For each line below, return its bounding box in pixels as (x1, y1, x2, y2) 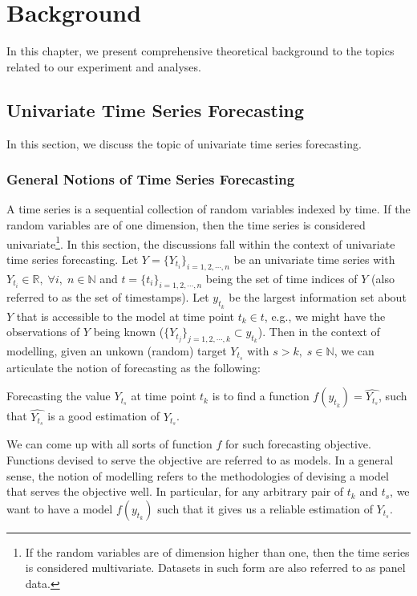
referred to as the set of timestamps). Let (6, 289, 209, 306)
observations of (6, 323, 80, 340)
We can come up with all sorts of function (6, 436, 213, 452)
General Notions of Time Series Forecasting (6, 169, 295, 189)
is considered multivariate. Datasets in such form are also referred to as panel (25, 559, 406, 576)
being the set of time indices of (205, 270, 358, 286)
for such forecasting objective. (225, 436, 371, 452)
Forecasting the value (6, 387, 111, 404)
